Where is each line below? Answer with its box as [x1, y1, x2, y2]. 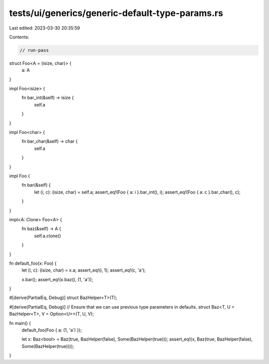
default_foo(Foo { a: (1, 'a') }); [21, 327, 82, 333]
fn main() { [9, 320, 31, 326]
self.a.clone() [34, 233, 61, 239]
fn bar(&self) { [21, 182, 51, 188]
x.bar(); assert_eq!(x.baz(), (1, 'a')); [21, 276, 93, 282]
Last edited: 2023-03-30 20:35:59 [9, 25, 80, 31]
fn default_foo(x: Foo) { [9, 260, 57, 266]
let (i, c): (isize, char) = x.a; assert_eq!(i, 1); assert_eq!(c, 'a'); [21, 267, 146, 273]
